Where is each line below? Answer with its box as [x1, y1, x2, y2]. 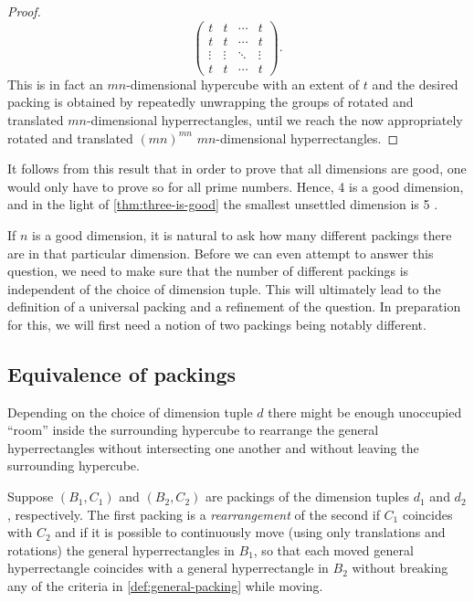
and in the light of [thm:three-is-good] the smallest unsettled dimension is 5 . [7, 195, 438, 214]
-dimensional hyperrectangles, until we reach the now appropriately [86, 110, 463, 129]
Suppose [7, 487, 54, 506]
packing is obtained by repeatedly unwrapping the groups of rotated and [7, 92, 414, 111]
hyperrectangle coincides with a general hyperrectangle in [7, 558, 329, 577]
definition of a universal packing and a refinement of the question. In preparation [7, 297, 461, 316]
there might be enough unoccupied [268, 402, 462, 421]
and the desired [372, 74, 458, 93]
